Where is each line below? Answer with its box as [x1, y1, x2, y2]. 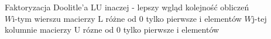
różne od [105, 12, 137, 24]
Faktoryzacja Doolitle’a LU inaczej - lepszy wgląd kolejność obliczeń [5, 1, 249, 13]
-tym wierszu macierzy [15, 12, 95, 24]
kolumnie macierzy [5, 24, 71, 36]
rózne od [83, 24, 114, 36]
